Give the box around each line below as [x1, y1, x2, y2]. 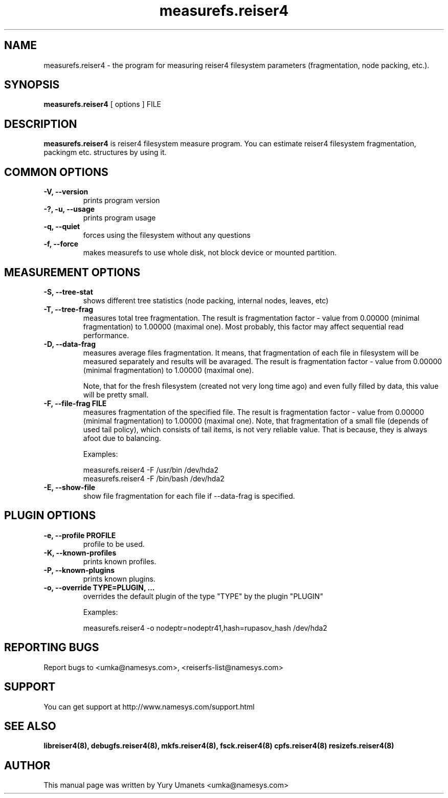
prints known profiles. [83, 557, 156, 566]
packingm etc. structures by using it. [43, 148, 167, 157]
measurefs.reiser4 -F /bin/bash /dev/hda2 [83, 474, 225, 483]
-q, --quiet [43, 222, 80, 231]
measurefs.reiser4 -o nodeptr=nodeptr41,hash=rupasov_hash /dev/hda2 [83, 623, 327, 632]
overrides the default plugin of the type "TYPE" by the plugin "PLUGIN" [83, 591, 323, 601]
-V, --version [43, 187, 88, 196]
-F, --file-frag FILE [43, 398, 107, 408]
